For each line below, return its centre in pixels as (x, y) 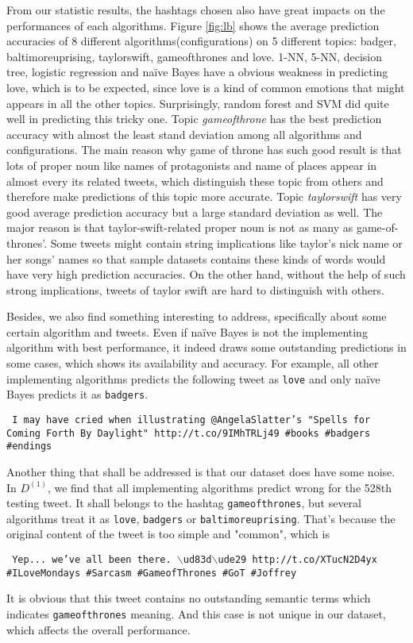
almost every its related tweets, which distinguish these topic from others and (195, 181)
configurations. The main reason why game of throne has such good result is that (204, 150)
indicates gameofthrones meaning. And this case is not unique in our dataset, (196, 613)
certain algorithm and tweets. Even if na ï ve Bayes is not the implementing (187, 331)
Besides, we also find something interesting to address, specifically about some (197, 316)
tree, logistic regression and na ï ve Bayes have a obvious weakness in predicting (197, 72)
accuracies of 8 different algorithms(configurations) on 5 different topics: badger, (201, 41)
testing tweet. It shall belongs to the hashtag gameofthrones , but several (184, 503)
